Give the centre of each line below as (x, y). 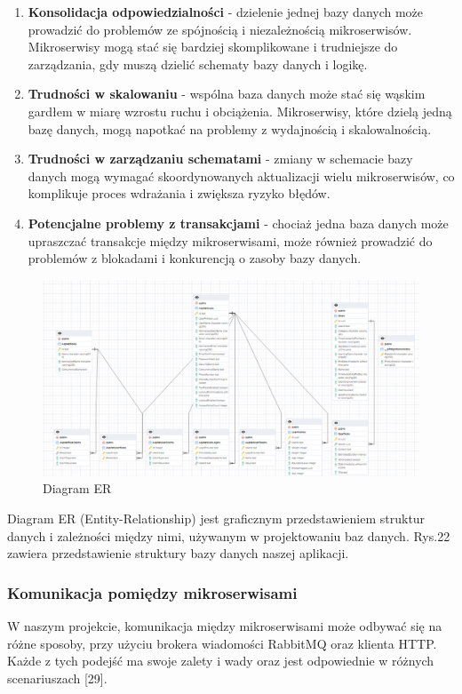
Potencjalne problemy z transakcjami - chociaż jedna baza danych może (238, 223)
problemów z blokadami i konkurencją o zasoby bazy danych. (195, 258)
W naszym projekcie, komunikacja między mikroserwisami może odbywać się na (225, 626)
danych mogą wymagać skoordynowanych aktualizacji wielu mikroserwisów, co (241, 175)
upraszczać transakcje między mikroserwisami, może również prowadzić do (230, 240)
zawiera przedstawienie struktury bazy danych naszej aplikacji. (178, 553)
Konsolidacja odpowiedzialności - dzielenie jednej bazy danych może (226, 12)
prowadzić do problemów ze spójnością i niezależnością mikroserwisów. (220, 29)
